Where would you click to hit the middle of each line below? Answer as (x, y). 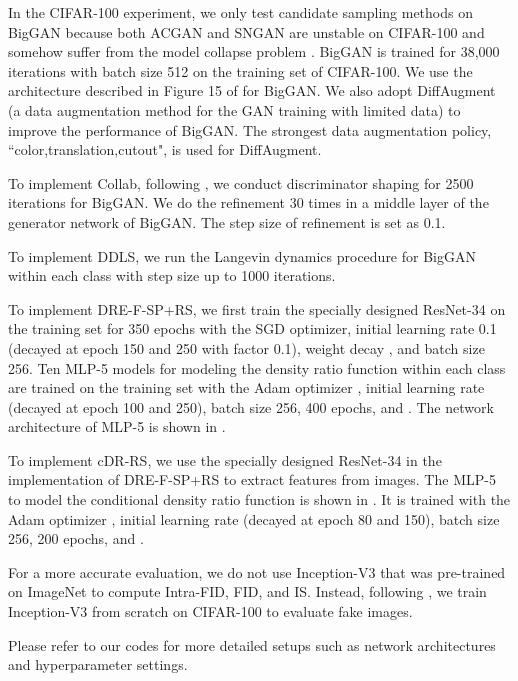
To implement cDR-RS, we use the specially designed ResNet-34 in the (225, 459)
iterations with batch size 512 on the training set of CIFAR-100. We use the (240, 70)
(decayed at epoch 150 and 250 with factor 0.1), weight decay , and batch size (246, 347)
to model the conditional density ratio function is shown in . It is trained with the (259, 499)
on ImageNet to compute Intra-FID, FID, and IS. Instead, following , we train (247, 591)
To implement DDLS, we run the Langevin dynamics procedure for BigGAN (242, 255)
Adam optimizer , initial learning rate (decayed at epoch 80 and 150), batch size (254, 518)
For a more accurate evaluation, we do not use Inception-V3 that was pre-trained (257, 571)
